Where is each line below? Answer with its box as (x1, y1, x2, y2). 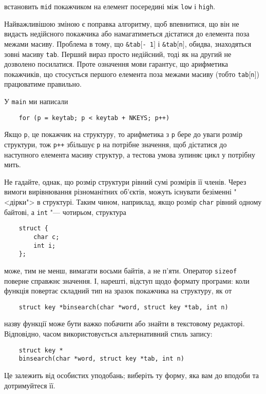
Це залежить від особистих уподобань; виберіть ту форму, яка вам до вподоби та (4, 369, 259, 380)
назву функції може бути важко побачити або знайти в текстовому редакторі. (4, 318, 245, 329)
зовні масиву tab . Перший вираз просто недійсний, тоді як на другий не (4, 48, 232, 59)
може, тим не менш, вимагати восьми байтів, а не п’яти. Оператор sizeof (4, 265, 237, 275)
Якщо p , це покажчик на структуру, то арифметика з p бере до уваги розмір (4, 129, 242, 140)
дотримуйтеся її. (4, 380, 55, 390)
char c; (33, 233, 60, 241)
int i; (33, 242, 56, 249)
